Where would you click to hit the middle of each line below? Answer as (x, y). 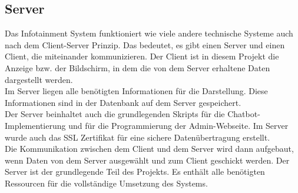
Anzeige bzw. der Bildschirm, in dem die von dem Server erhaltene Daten (138, 67)
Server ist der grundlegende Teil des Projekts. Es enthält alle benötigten (135, 172)
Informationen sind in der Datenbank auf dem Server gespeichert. (123, 102)
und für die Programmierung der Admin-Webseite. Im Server (178, 125)
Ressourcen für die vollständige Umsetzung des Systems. (106, 183)
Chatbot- (244, 114)
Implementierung (35, 125)
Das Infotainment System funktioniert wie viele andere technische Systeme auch (149, 33)
